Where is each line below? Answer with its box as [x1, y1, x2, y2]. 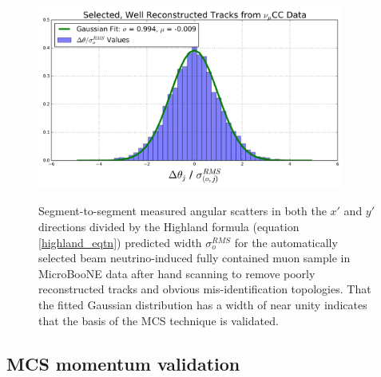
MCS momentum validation [6, 351, 240, 375]
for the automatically [234, 234, 338, 250]
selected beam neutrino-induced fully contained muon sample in [38, 249, 351, 266]
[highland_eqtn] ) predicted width [38, 234, 202, 250]
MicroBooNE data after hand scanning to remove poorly [38, 265, 316, 281]
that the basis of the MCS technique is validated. [38, 312, 279, 328]
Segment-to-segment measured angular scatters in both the [38, 202, 327, 219]
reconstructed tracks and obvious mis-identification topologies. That [38, 281, 371, 297]
